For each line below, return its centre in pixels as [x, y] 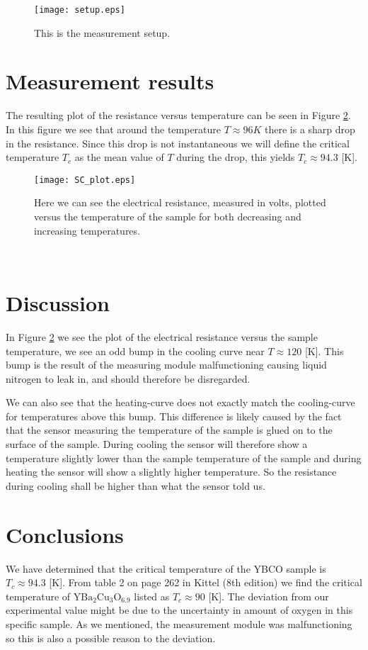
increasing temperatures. [87, 230]
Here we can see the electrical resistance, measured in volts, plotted [180, 202]
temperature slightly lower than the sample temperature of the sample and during [184, 458]
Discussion [58, 302]
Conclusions [65, 534]
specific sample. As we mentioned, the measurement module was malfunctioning [179, 623]
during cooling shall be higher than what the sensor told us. [136, 485]
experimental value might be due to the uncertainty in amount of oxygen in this [179, 610]
